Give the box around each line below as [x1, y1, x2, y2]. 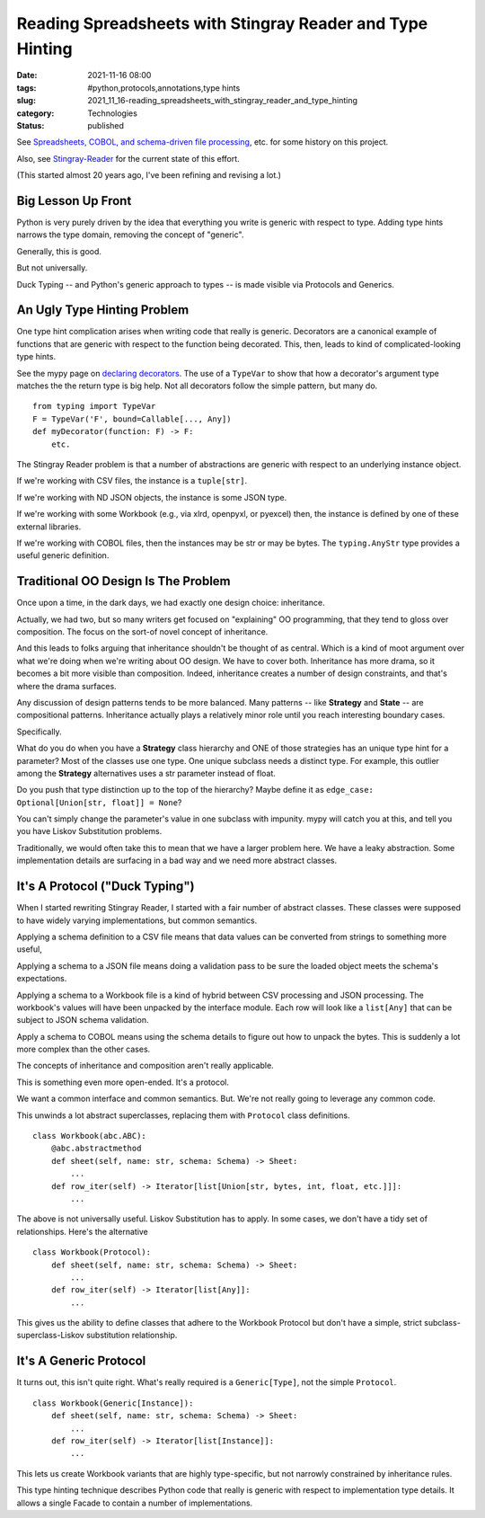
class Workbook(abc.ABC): [32, 1131, 147, 1141]
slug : [16, 95, 36, 106]
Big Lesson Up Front [16, 193, 132, 209]
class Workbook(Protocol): [32, 1247, 152, 1257]
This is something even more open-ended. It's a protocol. [16, 1077, 229, 1087]
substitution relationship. [85, 1330, 178, 1341]
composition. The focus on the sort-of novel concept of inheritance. [16, 626, 269, 637]
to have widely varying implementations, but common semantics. [16, 915, 258, 926]
